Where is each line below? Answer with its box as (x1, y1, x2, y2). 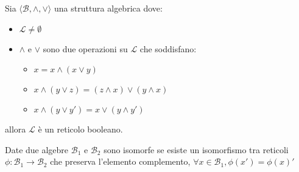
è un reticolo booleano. (38, 123, 123, 136)
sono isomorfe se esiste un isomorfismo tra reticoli (104, 143, 289, 156)
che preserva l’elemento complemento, (50, 155, 191, 168)
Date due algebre (5, 143, 69, 156)
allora (5, 123, 26, 136)
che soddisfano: (139, 42, 197, 55)
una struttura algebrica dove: (54, 2, 163, 14)
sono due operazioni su (43, 42, 128, 55)
